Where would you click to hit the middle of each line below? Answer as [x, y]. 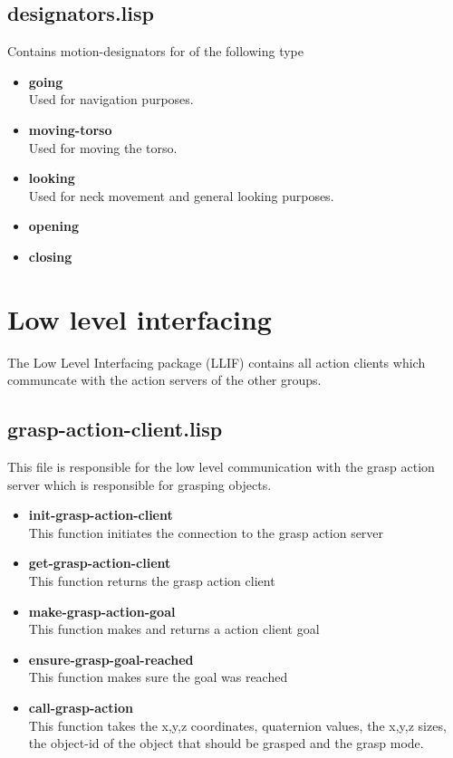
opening [54, 226]
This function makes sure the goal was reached [158, 677]
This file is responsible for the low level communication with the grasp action [221, 467]
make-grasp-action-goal [102, 611]
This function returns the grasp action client [152, 581]
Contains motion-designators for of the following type [155, 51]
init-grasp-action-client [101, 515]
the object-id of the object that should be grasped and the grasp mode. [226, 743]
